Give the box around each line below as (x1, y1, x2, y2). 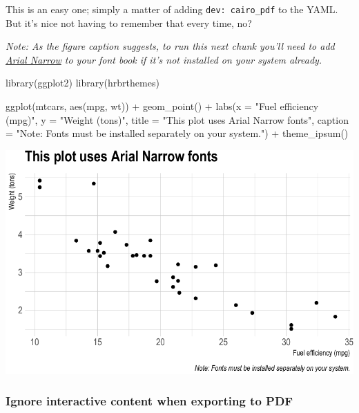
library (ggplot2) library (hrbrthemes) (6, 75, 159, 90)
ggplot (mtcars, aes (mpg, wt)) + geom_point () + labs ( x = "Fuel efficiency (6, 99, 319, 113)
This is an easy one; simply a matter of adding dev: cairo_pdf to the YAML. (6, 2, 338, 16)
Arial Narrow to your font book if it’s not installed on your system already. (6, 52, 322, 66)
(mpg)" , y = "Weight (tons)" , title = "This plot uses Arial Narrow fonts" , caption (6, 112, 349, 127)
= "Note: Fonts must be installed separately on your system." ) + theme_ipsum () (6, 126, 349, 140)
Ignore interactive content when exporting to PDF (6, 392, 293, 410)
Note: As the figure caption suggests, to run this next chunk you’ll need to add (6, 39, 335, 53)
